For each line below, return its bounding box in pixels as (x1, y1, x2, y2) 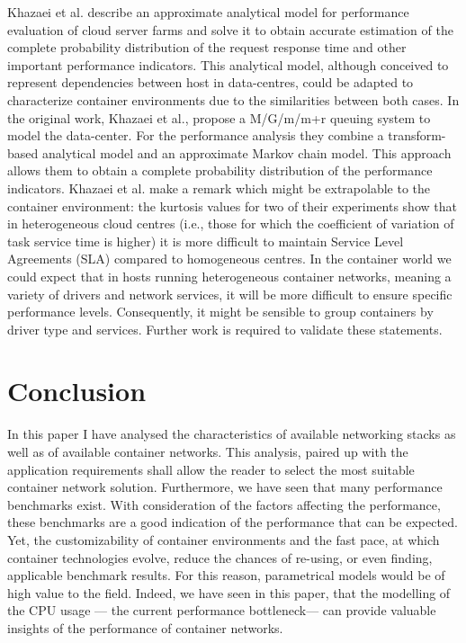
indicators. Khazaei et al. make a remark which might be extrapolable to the (7, 178, 430, 197)
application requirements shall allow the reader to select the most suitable (7, 460, 415, 478)
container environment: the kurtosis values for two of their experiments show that (7, 196, 457, 215)
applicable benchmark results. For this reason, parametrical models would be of (7, 566, 445, 585)
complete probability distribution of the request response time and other (7, 38, 407, 57)
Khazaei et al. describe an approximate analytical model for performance (7, 3, 409, 21)
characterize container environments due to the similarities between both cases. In (7, 90, 460, 109)
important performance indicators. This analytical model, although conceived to (7, 55, 449, 74)
